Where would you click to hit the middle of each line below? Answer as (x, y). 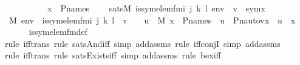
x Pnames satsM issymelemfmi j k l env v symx (156, 8)
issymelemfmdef (58, 32)
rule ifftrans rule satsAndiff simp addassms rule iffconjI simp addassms (143, 43)
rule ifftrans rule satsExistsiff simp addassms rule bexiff (113, 55)
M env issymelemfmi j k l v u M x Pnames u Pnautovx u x (152, 20)
